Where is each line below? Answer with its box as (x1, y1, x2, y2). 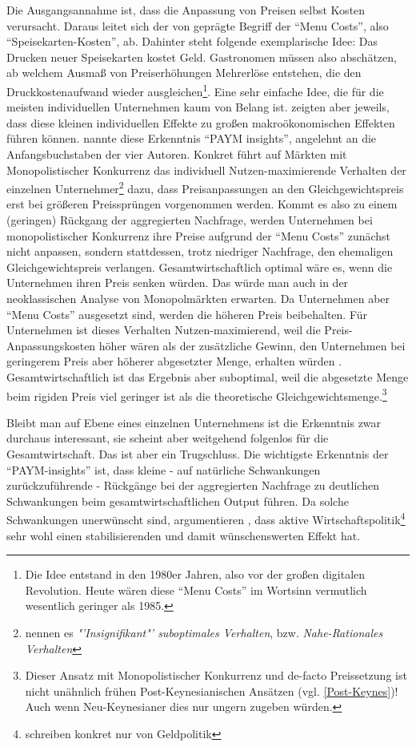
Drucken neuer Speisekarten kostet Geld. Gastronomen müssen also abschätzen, (6, 48, 397, 65)
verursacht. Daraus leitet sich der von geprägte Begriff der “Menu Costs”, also (6, 17, 389, 34)
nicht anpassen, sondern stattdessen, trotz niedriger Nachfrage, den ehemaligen (6, 243, 394, 260)
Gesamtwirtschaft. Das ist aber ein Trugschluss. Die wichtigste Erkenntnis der (6, 446, 389, 462)
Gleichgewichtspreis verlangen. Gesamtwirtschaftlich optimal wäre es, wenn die (6, 258, 393, 275)
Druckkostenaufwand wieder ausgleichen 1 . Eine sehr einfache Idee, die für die (6, 80, 384, 99)
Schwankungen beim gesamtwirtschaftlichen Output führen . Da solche (6, 492, 349, 509)
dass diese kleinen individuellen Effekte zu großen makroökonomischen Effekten (6, 114, 395, 131)
